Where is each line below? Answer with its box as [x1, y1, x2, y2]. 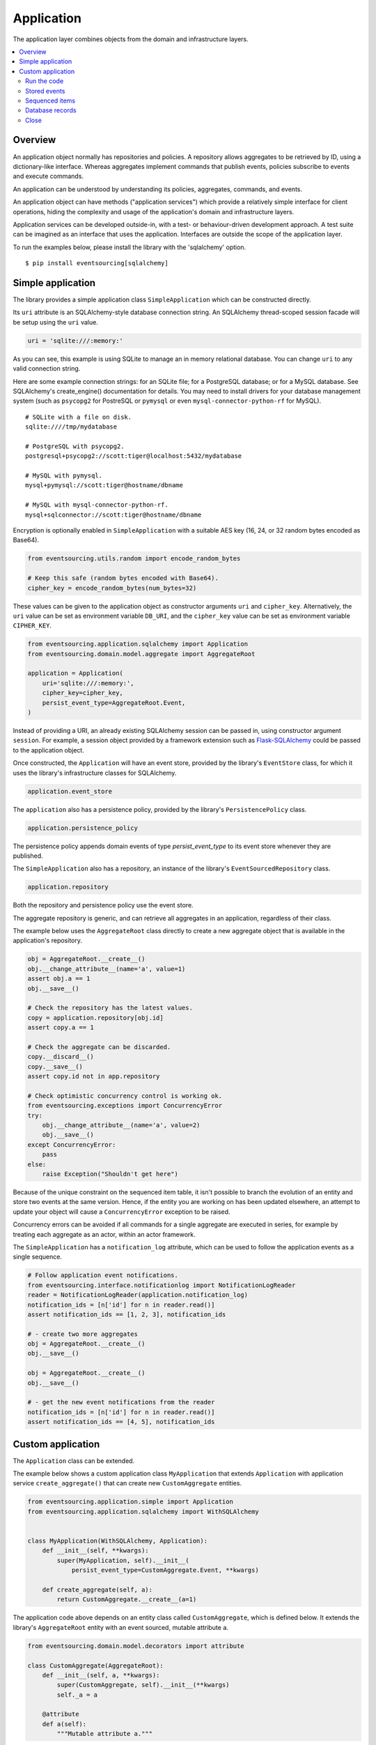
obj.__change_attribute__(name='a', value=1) [27, 965, 186, 973]
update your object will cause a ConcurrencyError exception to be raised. [13, 1208, 230, 1216]
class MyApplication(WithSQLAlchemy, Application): [27, 1537, 208, 1545]
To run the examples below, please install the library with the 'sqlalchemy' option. [13, 243, 246, 251]
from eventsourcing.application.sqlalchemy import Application [27, 640, 249, 648]
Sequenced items [25, 96, 76, 105]
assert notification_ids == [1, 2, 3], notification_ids [27, 1310, 226, 1319]
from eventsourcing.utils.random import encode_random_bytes [27, 555, 241, 563]
